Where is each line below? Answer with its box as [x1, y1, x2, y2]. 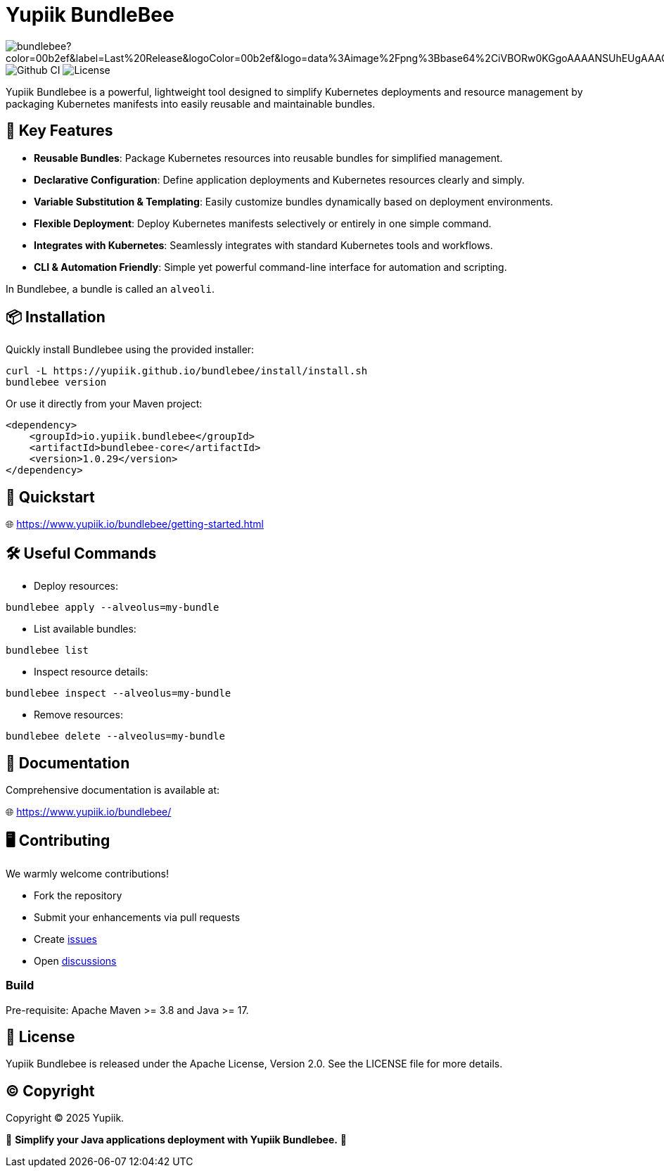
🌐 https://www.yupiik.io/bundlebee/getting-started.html [6, 518, 264, 531]
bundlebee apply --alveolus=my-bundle [6, 602, 219, 614]
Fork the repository [34, 889, 122, 901]
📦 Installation [6, 308, 106, 326]
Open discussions [34, 954, 117, 967]
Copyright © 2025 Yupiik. [6, 1112, 124, 1124]
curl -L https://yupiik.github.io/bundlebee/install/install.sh [6, 365, 368, 377]
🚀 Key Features [6, 122, 113, 140]
